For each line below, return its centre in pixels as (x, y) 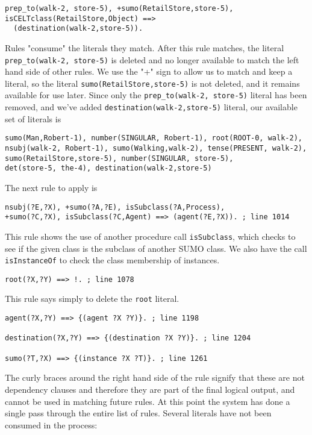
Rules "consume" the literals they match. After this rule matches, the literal (145, 47)
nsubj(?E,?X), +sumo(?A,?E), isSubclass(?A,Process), (115, 207)
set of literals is (33, 118)
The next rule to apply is (51, 187)
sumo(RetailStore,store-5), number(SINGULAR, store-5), (119, 158)
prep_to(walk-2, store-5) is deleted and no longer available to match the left (152, 59)
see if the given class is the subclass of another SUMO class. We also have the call (156, 248)
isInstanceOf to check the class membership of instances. (112, 260)
